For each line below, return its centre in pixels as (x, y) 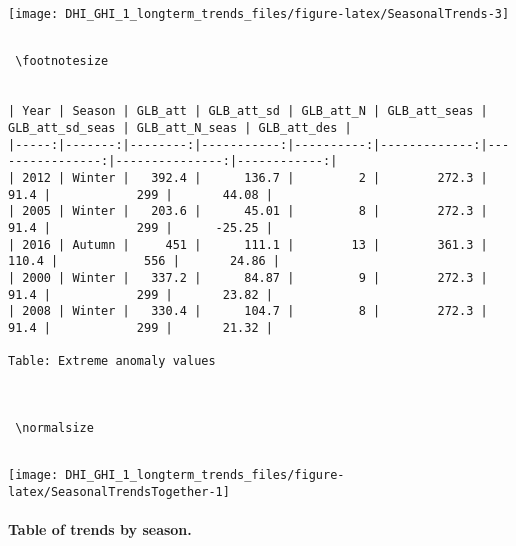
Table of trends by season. (100, 528)
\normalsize (54, 427)
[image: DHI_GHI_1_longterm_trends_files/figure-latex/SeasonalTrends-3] (259, 14)
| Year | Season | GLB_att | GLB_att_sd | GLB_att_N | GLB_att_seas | (248, 111)
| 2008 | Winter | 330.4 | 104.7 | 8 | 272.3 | (248, 311)
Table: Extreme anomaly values (112, 361)
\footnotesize (62, 61)
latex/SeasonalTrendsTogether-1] (119, 491)
